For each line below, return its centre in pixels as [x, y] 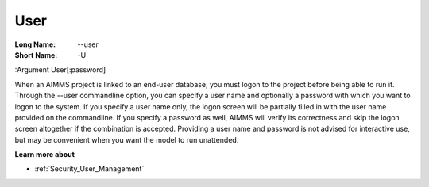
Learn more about [45, 155]
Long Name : [35, 44]
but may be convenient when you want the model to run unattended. [127, 139]
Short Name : [36, 55]
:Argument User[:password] [60, 70]
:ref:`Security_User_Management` [89, 169]
